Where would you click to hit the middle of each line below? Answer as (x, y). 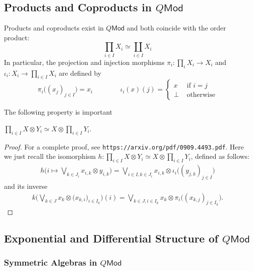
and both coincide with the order (176, 28)
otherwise (201, 95)
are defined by (80, 73)
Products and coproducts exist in (54, 28)
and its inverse (26, 186)
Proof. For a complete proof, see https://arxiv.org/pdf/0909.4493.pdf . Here (124, 146)
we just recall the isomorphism (50, 156)
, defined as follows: (220, 156)
